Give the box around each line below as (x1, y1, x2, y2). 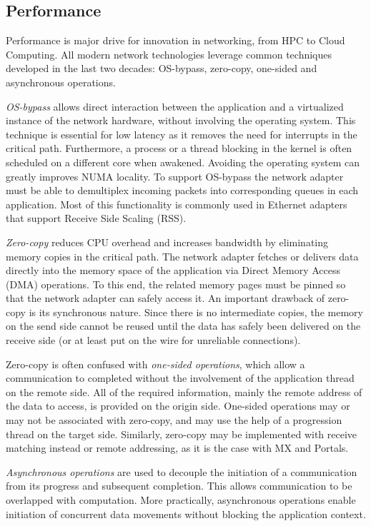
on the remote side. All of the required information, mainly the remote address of (6, 384, 362, 399)
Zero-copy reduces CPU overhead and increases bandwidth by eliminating (6, 234, 329, 249)
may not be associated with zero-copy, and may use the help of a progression (6, 413, 342, 428)
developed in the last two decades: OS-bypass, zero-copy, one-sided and (6, 61, 317, 76)
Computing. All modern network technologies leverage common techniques (6, 46, 332, 61)
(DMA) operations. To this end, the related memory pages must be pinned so (6, 276, 346, 291)
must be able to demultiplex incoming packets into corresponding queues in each (6, 183, 359, 198)
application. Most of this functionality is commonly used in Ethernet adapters (6, 196, 347, 211)
